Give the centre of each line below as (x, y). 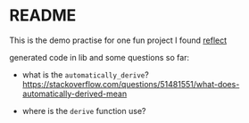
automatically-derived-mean (75, 94)
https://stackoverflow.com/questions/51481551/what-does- (131, 84)
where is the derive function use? (84, 111)
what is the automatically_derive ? (85, 74)
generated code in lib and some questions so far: (100, 57)
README (43, 16)
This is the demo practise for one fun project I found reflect (118, 40)
